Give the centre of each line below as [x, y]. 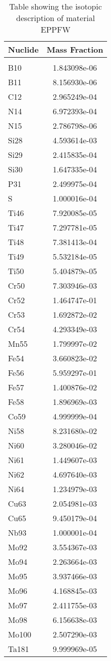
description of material [55, 18]
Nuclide [23, 49]
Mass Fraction [75, 49]
